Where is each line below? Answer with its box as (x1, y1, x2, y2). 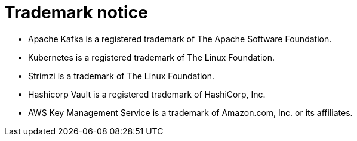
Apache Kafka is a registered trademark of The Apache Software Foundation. (28, 33, 332, 44)
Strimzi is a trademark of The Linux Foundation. (28, 70, 215, 81)
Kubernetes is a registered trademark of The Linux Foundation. (28, 52, 275, 62)
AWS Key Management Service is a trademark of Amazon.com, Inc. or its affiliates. (28, 107, 353, 118)
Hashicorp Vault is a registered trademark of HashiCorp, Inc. (28, 89, 266, 99)
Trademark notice (4, 2, 148, 23)
